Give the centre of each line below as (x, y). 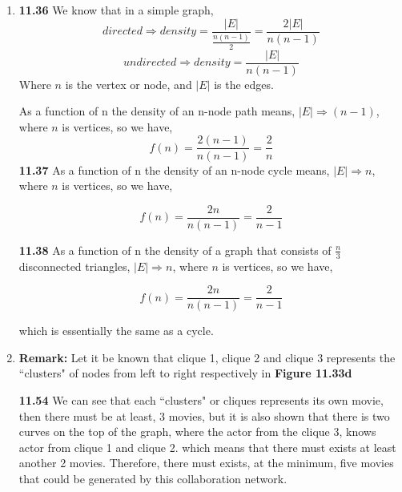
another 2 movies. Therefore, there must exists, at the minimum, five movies (206, 463)
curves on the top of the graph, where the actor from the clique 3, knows (197, 432)
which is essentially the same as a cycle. (116, 331)
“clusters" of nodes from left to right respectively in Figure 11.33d (185, 373)
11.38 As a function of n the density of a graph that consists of (175, 250)
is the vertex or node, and (129, 84)
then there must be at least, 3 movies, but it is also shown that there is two (204, 415)
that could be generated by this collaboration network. (153, 479)
